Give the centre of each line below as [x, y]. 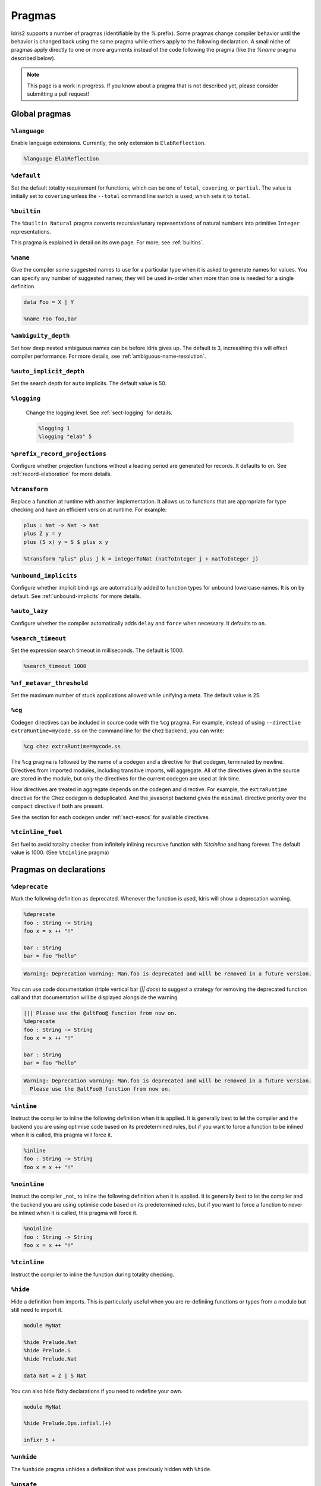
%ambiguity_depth [40, 336]
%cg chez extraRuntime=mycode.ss [72, 747]
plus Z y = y [43, 534]
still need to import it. [37, 1310]
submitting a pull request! [58, 94]
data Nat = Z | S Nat [55, 1375]
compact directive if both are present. [57, 806]
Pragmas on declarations [58, 869]
